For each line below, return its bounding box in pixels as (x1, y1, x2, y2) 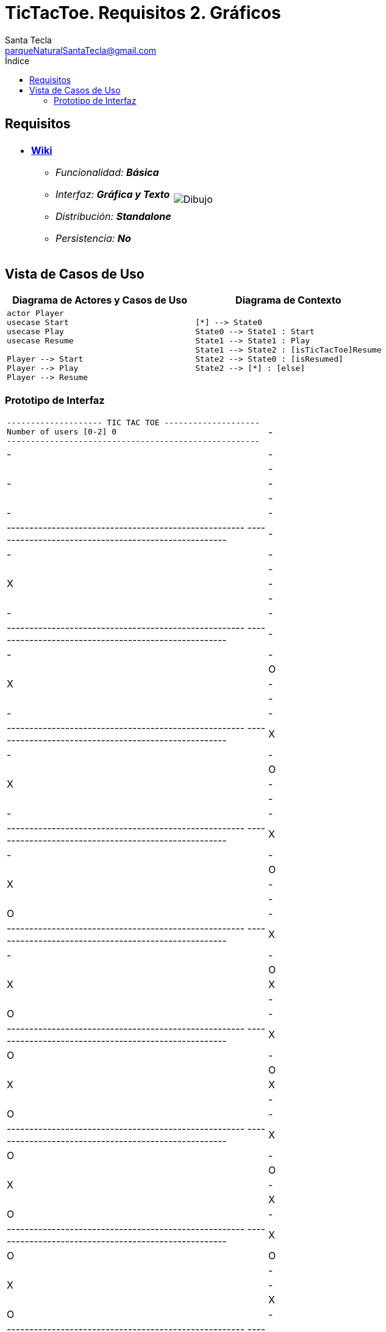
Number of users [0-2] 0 (7, 427, 117, 437)
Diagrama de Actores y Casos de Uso (12, 294, 188, 307)
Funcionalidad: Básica (55, 166, 159, 178)
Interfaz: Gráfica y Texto (55, 188, 170, 200)
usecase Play (7, 327, 64, 337)
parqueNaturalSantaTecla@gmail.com (5, 45, 157, 56)
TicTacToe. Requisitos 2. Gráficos (5, 2, 281, 23)
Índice (5, 55, 30, 66)
